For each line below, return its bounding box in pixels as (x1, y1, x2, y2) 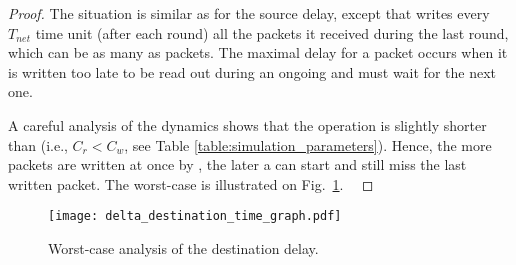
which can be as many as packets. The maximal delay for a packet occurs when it (8, 42, 508, 63)
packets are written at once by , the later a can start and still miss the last (8, 154, 467, 175)
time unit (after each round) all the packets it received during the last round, (35, 22, 509, 43)
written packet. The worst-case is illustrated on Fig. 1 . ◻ (8, 173, 374, 194)
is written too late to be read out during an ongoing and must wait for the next (8, 61, 496, 82)
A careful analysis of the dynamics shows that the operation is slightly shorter (8, 114, 487, 135)
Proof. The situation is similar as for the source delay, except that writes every (8, 3, 490, 23)
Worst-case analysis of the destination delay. (48, 238, 319, 258)
